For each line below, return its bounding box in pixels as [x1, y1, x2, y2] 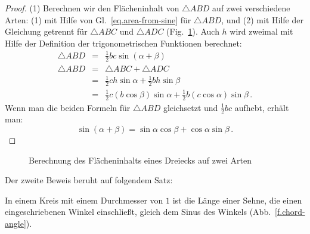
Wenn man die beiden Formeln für [5, 101, 131, 113]
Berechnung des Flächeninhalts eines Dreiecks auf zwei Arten [29, 153, 252, 166]
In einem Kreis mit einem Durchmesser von [5, 193, 163, 206]
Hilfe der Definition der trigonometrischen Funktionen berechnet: [5, 36, 242, 49]
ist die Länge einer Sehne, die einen [172, 193, 302, 206]
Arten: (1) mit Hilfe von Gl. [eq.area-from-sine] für [5, 13, 191, 26]
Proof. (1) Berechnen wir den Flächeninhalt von [5, 2, 179, 14]
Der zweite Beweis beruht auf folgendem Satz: [5, 174, 173, 186]
